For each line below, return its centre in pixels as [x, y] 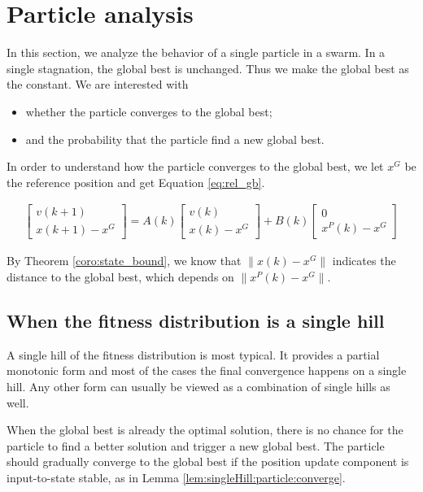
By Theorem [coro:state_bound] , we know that [124, 261]
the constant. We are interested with [98, 84]
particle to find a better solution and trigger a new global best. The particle [196, 445]
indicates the [364, 261]
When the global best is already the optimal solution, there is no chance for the [205, 430]
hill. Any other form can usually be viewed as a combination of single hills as [198, 387]
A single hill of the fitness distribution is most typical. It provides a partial [193, 354]
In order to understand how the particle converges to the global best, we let [195, 166]
